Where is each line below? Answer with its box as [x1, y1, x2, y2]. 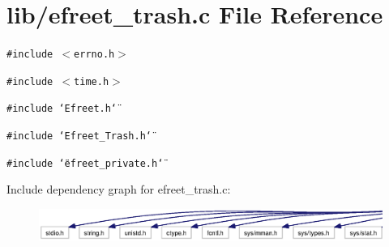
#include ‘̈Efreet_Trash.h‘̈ [6, 130, 152, 143]
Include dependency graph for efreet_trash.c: [6, 181, 231, 198]
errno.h [74, 49, 115, 61]
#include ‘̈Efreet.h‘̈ [6, 103, 118, 115]
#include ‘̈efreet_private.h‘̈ [6, 157, 164, 169]
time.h [74, 75, 109, 87]
